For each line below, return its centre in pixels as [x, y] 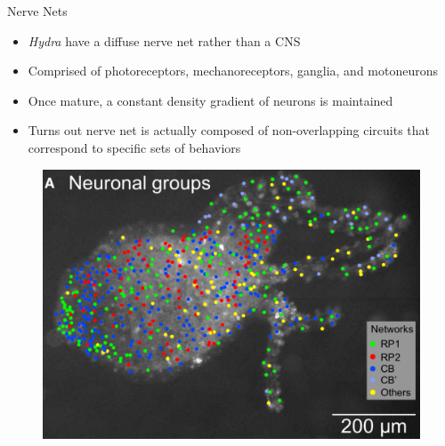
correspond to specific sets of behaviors [134, 147]
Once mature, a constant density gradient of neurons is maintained [210, 100]
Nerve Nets [37, 11]
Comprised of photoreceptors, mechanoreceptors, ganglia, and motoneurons [233, 71]
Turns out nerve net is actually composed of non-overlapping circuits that [229, 130]
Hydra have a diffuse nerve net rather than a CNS [164, 40]
